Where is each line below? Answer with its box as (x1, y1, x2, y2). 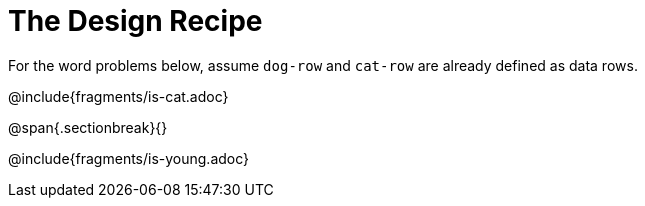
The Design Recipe (8, 4, 263, 38)
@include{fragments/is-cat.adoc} (8, 87, 229, 105)
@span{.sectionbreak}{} (8, 118, 168, 136)
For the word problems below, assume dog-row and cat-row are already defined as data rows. (8, 56, 638, 74)
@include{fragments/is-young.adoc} (8, 149, 250, 167)
